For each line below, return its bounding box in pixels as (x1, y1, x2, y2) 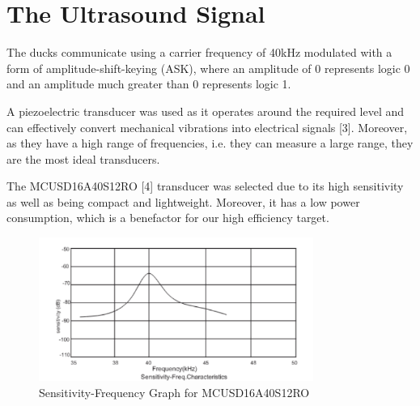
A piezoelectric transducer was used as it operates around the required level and (6, 102, 405, 119)
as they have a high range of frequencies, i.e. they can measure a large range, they (6, 135, 414, 152)
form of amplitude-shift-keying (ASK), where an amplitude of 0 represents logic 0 (6, 59, 410, 76)
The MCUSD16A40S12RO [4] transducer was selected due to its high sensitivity (6, 177, 404, 194)
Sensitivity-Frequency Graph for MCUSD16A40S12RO (39, 383, 310, 400)
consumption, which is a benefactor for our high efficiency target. (6, 209, 329, 226)
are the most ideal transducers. (6, 150, 160, 167)
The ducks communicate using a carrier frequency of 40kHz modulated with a (6, 44, 392, 61)
